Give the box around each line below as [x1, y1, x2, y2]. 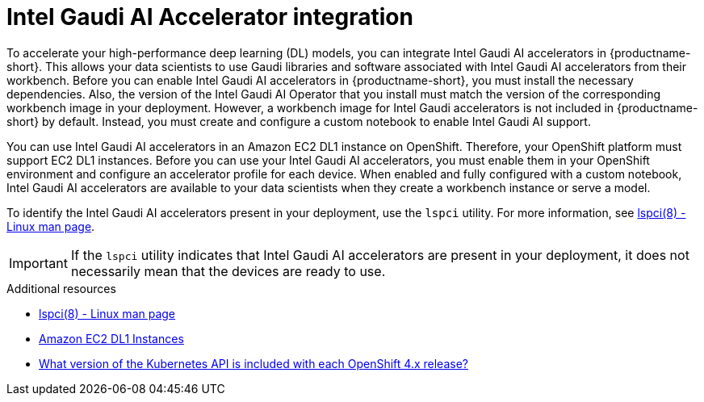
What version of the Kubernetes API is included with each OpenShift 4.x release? [39, 356, 468, 371]
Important [9, 254, 68, 271]
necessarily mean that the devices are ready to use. [70, 262, 386, 279]
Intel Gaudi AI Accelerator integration [6, 3, 413, 31]
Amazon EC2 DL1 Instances [39, 331, 184, 345]
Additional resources [6, 281, 116, 295]
